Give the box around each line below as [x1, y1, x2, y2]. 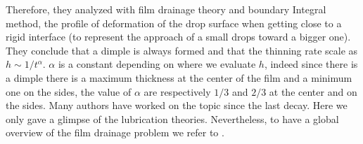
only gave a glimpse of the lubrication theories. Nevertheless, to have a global [6, 111, 339, 126]
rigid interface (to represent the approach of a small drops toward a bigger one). [6, 29, 351, 44]
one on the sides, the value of [6, 84, 132, 99]
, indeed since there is [264, 57, 358, 71]
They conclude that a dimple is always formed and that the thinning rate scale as [6, 43, 358, 57]
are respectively [144, 84, 211, 99]
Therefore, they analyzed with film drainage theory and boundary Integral [6, 2, 326, 16]
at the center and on [269, 84, 357, 99]
